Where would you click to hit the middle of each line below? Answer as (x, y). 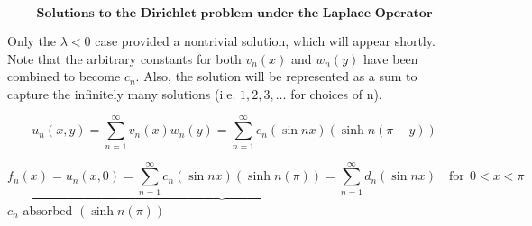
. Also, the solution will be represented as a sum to (276, 76)
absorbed (48, 209)
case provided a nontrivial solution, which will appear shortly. (265, 41)
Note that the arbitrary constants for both (124, 58)
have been (390, 58)
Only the (32, 41)
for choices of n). (336, 93)
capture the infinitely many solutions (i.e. (122, 93)
